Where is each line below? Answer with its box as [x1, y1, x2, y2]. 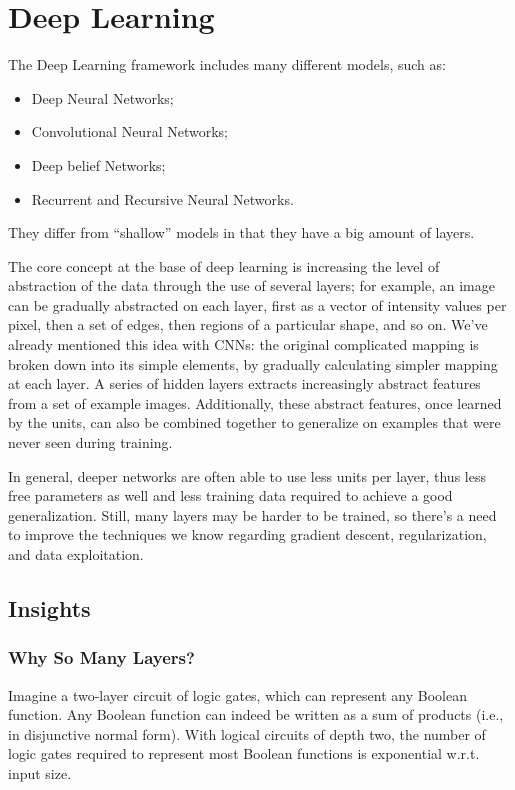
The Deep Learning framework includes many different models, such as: [8, 54, 446, 75]
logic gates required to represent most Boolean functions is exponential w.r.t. [8, 743, 480, 764]
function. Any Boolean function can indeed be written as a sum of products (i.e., [8, 704, 504, 725]
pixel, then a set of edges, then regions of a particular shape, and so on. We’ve [8, 314, 488, 335]
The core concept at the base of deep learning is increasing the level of [8, 255, 440, 276]
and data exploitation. [8, 544, 144, 564]
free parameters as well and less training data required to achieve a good [8, 485, 453, 506]
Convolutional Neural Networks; [31, 121, 228, 142]
